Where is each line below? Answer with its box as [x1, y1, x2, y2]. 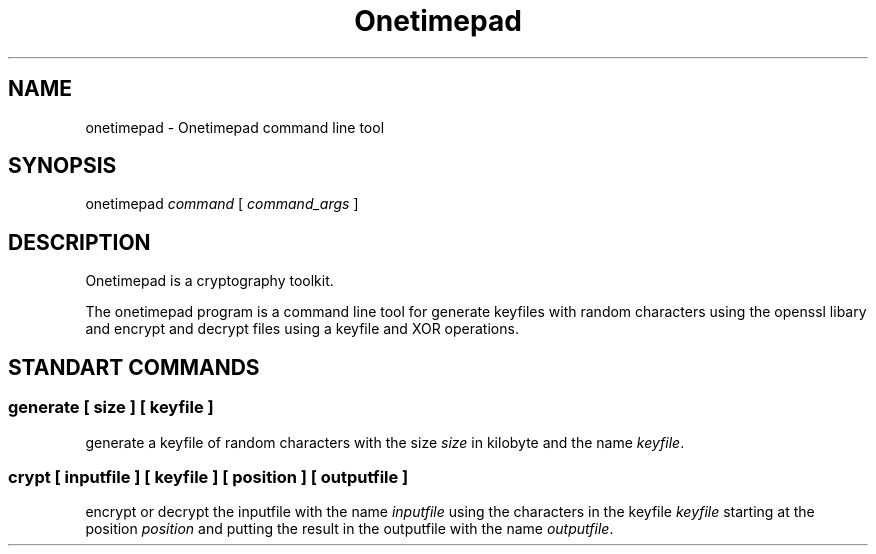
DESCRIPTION [8, 229, 151, 255]
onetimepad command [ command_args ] [85, 195, 359, 213]
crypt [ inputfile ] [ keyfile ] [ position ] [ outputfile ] [8, 466, 409, 487]
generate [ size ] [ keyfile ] [8, 397, 214, 418]
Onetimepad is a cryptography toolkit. [85, 272, 334, 290]
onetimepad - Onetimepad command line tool [85, 118, 385, 136]
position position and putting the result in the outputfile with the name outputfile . [85, 520, 614, 538]
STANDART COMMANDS [8, 354, 260, 380]
